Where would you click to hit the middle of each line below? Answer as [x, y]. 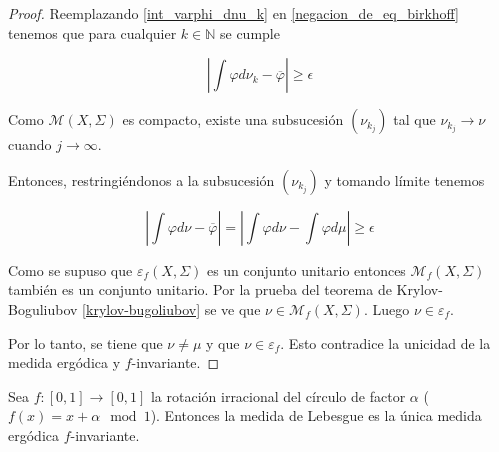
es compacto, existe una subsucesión [233, 119]
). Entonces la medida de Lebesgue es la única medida [316, 415]
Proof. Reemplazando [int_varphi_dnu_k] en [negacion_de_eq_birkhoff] [234, 13]
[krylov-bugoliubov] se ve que [171, 308]
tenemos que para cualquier [92, 32]
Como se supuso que [70, 269]
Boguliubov [43, 308]
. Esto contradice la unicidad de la [385, 342]
